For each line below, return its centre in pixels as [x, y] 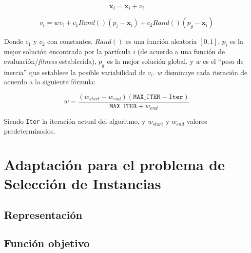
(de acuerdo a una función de [181, 51]
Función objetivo [47, 243]
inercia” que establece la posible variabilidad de [75, 72]
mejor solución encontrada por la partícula [68, 51]
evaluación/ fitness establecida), [50, 61]
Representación [43, 214]
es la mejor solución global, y [150, 61]
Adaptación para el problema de [115, 164]
